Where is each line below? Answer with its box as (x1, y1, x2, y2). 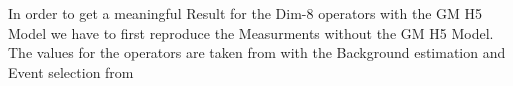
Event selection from (8, 61, 134, 82)
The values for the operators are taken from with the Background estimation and (8, 42, 506, 63)
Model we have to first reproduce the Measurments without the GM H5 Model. (8, 22, 494, 43)
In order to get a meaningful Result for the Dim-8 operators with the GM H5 (8, 3, 483, 23)
